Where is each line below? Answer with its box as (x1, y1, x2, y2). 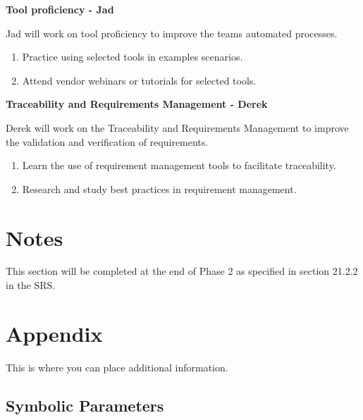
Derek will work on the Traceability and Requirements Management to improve (6, 120, 349, 135)
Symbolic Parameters (6, 394, 164, 416)
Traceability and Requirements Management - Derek (6, 97, 268, 111)
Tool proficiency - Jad (6, 2, 114, 16)
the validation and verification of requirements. (6, 134, 209, 149)
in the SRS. (6, 278, 56, 292)
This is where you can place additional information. (6, 359, 228, 374)
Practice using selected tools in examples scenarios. (22, 49, 243, 64)
